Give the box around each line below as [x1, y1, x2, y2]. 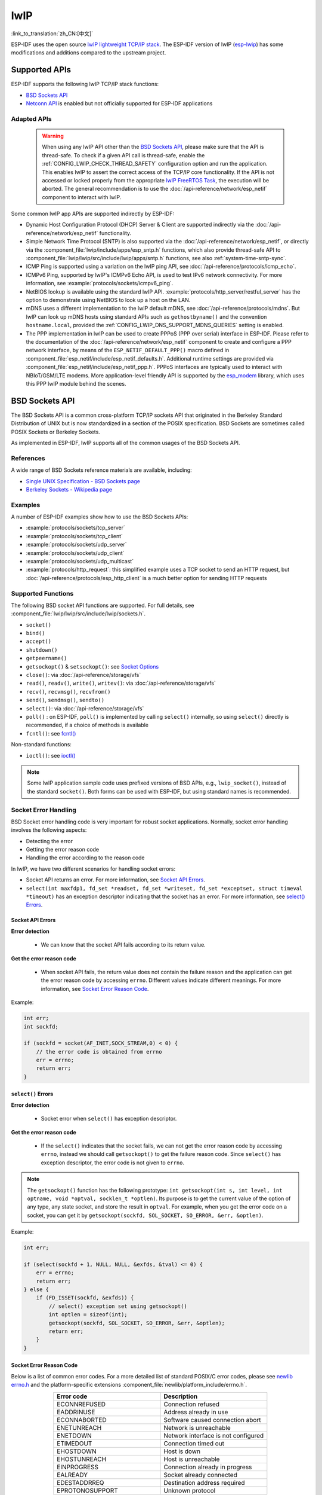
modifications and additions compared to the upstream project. [11, 49, 166, 56]
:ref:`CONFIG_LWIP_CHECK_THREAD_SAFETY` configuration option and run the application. [42, 160, 268, 167]
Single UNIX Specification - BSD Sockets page [26, 477, 140, 484]
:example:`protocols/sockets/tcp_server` [26, 524, 125, 532]
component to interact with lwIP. [42, 193, 122, 200]
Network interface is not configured [163, 1431, 264, 1439]
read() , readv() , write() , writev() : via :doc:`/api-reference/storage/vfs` [26, 679, 216, 687]
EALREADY [57, 1470, 88, 1479]
